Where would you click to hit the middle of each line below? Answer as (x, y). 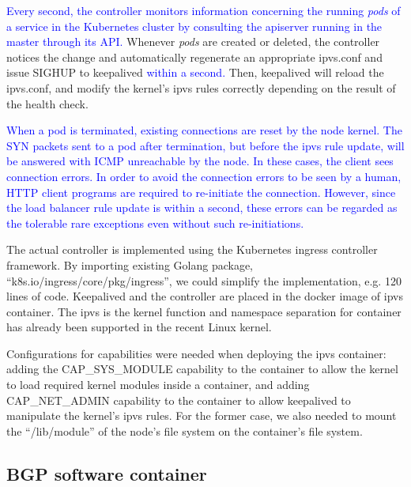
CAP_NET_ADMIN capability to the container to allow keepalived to (179, 400)
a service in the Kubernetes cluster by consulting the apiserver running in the (194, 26)
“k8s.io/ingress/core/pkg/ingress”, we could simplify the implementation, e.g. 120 (204, 280)
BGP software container (107, 473)
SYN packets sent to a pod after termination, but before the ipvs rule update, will (205, 145)
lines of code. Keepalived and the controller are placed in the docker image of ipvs (205, 296)
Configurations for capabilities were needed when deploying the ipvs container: (196, 353)
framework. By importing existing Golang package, (130, 264)
